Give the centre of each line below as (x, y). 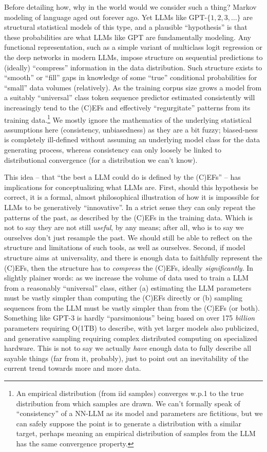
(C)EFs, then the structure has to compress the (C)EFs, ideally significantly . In (129, 267)
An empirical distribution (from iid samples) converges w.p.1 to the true (130, 393)
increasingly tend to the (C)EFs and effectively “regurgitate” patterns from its (127, 107)
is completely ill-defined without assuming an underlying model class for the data (132, 139)
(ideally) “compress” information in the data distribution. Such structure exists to (133, 67)
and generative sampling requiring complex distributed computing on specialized (131, 338)
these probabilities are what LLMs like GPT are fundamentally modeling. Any (128, 37)
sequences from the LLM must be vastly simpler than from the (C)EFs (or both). (132, 307)
